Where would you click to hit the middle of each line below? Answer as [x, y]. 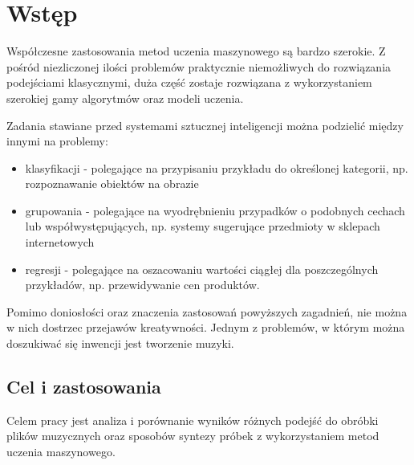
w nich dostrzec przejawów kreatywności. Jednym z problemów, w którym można [206, 327]
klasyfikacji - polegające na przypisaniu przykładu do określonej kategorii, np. [217, 167]
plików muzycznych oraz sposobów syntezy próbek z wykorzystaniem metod [193, 436]
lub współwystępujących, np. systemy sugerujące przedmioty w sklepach [203, 226]
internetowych [60, 242]
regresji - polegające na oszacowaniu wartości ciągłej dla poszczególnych [202, 269]
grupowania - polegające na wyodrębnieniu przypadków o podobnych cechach [215, 210]
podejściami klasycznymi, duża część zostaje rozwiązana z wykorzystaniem [189, 82]
